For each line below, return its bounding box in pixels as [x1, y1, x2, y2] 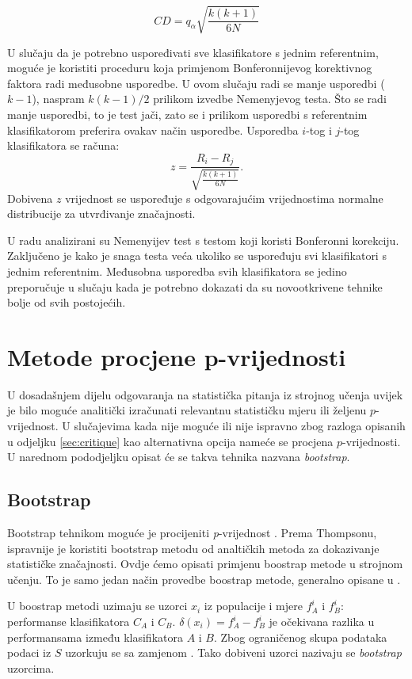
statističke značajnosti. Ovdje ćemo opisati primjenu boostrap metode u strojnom [7, 555, 403, 572]
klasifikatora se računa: [7, 137, 120, 154]
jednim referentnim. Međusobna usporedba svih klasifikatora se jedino [7, 262, 347, 279]
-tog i [306, 121, 332, 138]
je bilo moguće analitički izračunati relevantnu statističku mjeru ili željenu [7, 402, 367, 418]
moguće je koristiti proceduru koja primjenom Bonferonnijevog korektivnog [7, 59, 372, 76]
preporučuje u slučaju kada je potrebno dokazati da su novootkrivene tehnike [7, 278, 383, 295]
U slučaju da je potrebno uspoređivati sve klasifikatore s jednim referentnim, [7, 44, 379, 60]
